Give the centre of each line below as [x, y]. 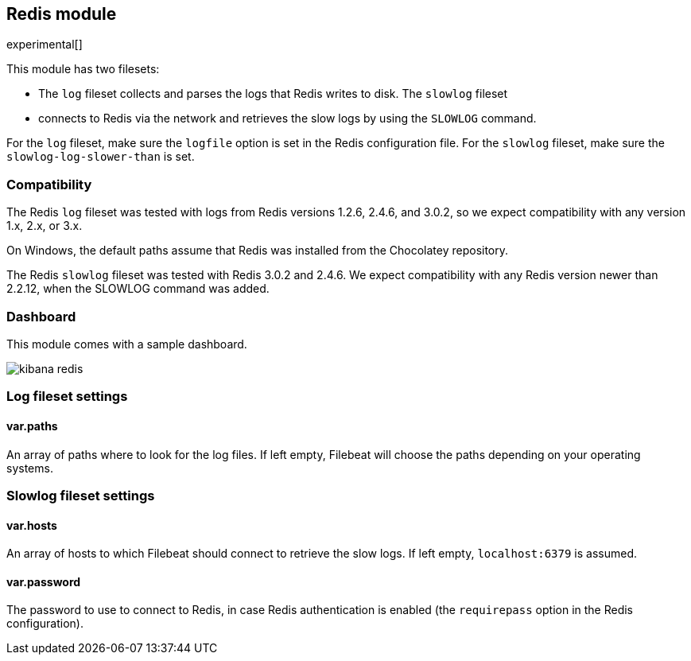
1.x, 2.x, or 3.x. [45, 226]
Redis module [62, 14]
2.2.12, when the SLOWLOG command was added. [138, 289]
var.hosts [32, 525]
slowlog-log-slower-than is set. [101, 157]
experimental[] [45, 45]
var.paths [32, 426]
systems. [30, 468]
